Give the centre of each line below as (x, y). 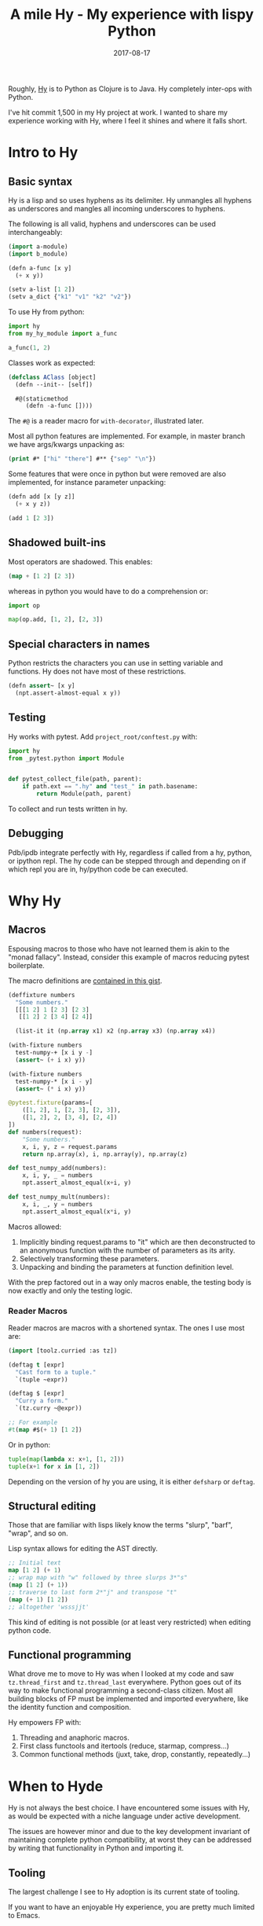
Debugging (36, 833)
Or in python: (29, 1444)
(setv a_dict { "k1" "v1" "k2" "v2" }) (70, 297)
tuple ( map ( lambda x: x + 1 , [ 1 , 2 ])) (66, 1459)
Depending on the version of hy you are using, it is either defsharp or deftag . (131, 1481)
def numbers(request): (45, 1132)
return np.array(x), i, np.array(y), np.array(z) (105, 1154)
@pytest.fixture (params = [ (50, 1103)
